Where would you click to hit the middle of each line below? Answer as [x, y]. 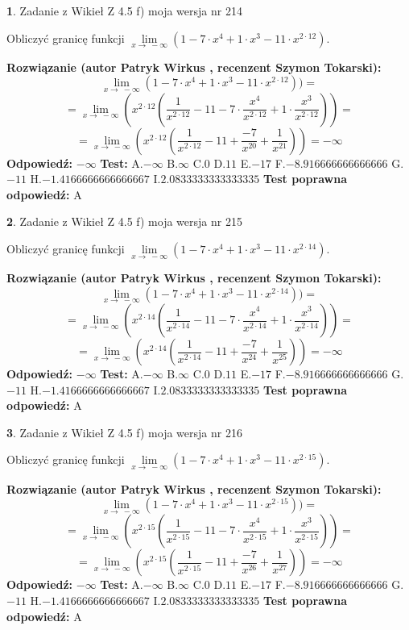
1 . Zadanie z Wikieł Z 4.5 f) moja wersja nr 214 [124, 10]
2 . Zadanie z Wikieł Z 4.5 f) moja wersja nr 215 [124, 221]
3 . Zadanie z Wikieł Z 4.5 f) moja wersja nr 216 [124, 432]
